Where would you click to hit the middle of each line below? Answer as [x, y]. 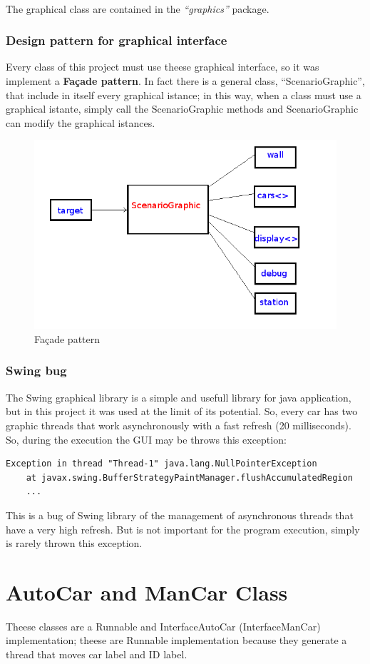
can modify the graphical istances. [81, 122]
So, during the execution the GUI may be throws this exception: [146, 439]
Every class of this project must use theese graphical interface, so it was [163, 67]
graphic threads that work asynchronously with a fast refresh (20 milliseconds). [179, 425]
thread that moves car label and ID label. [97, 654]
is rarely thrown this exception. [74, 543]
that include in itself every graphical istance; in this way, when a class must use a [184, 95]
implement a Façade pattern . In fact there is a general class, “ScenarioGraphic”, [185, 81]
